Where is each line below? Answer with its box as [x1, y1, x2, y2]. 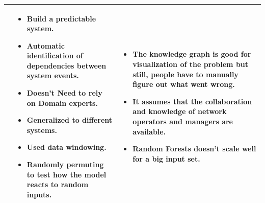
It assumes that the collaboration [132, 96, 252, 106]
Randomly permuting [26, 159, 104, 170]
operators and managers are [132, 116, 233, 127]
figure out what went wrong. [132, 79, 235, 89]
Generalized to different [26, 115, 113, 125]
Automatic [26, 40, 65, 51]
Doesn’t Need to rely [26, 87, 102, 98]
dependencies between [26, 60, 107, 71]
